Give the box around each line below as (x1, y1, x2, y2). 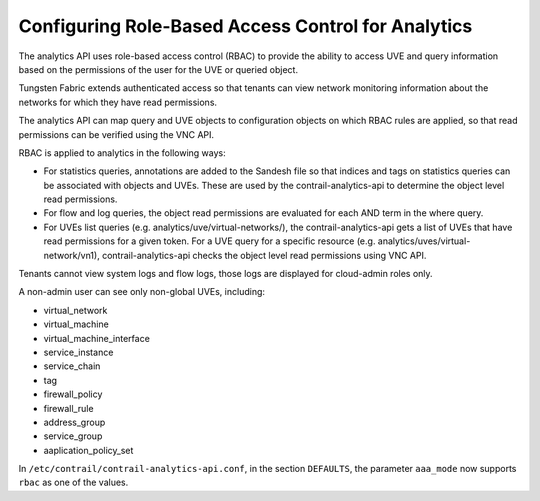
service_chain (43, 360, 101, 372)
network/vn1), (43, 249, 100, 261)
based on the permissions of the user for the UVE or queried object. (18, 63, 299, 75)
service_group (43, 430, 103, 442)
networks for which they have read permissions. (18, 96, 218, 108)
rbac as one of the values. (18, 476, 129, 489)
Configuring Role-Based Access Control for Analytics (18, 15, 473, 37)
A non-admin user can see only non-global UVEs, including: (18, 286, 265, 298)
